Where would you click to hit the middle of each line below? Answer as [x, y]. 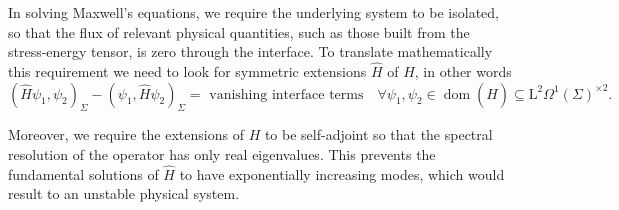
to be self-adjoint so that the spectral [378, 134]
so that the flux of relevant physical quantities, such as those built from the [239, 31]
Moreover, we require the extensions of [126, 134]
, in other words [463, 71]
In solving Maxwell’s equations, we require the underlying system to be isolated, [253, 12]
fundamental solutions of [83, 173]
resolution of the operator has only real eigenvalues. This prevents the [222, 153]
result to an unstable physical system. [124, 193]
